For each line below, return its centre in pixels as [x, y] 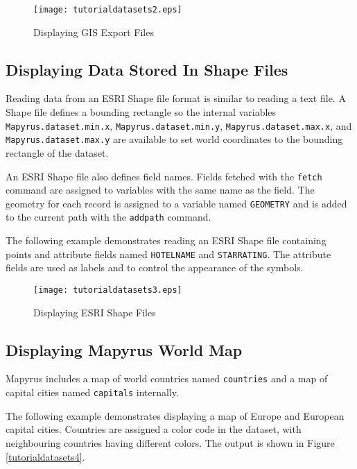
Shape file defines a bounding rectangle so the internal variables [141, 112]
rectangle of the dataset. [57, 152]
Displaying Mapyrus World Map [124, 349]
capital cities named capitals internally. [92, 392]
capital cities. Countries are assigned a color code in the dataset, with [154, 429]
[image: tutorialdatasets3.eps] [108, 290]
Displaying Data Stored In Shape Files [147, 69]
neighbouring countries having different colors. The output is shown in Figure [170, 442]
